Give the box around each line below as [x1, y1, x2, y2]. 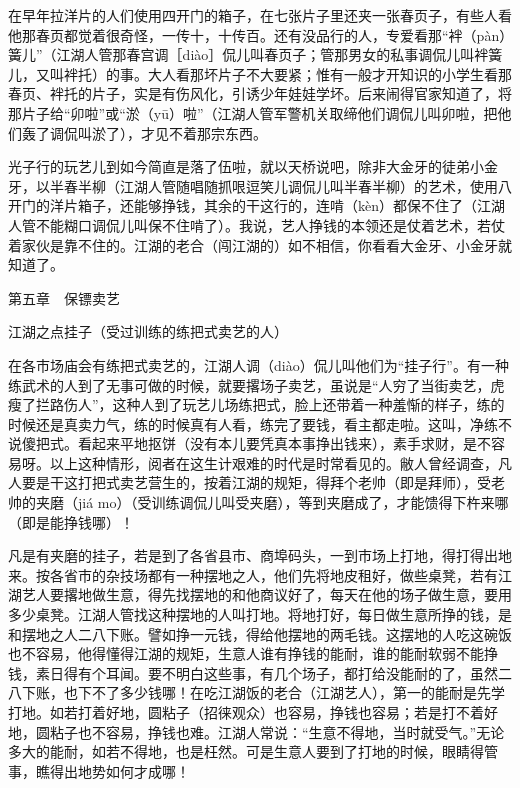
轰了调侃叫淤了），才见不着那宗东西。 [21, 122, 267, 143]
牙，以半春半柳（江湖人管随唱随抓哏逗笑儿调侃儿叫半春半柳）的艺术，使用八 [8, 175, 512, 196]
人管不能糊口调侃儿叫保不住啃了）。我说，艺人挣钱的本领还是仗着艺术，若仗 [8, 214, 505, 235]
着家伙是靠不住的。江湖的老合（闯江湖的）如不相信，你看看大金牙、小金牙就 [8, 234, 512, 255]
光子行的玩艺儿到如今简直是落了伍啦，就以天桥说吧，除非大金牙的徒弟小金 [8, 156, 498, 177]
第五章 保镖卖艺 [8, 287, 120, 308]
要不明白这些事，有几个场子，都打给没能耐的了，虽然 [147, 662, 498, 683]
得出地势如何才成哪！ [49, 760, 190, 781]
